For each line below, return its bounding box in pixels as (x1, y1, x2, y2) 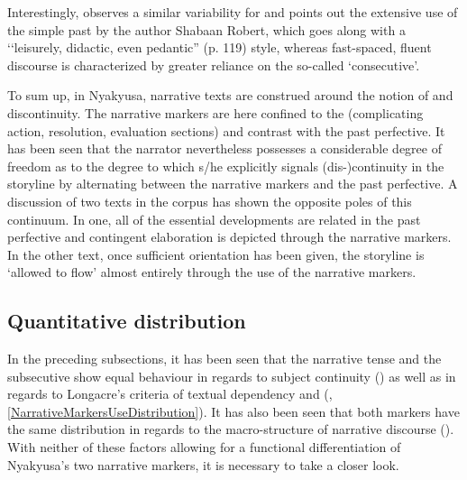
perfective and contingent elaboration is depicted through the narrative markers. (7, 227, 452, 246)
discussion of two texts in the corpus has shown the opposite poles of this (7, 191, 412, 210)
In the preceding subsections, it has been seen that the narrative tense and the (7, 349, 442, 368)
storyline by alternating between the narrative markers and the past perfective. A (7, 174, 458, 193)
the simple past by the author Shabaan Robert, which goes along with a (7, 20, 406, 39)
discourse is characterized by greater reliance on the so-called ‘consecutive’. (7, 55, 420, 74)
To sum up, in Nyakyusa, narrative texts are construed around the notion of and (7, 86, 453, 105)
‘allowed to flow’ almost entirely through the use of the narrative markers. (7, 263, 417, 282)
